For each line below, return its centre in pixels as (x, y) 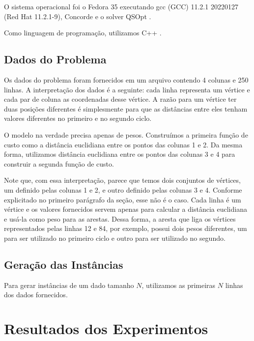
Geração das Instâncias (64, 264)
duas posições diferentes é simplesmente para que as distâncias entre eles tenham (126, 108)
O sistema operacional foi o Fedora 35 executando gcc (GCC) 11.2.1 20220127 (121, 6)
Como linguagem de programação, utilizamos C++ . (83, 33)
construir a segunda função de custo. (59, 163)
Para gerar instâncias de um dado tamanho (69, 285)
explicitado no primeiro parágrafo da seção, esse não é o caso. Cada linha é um (123, 199)
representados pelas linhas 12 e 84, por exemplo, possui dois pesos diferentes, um (126, 228)
